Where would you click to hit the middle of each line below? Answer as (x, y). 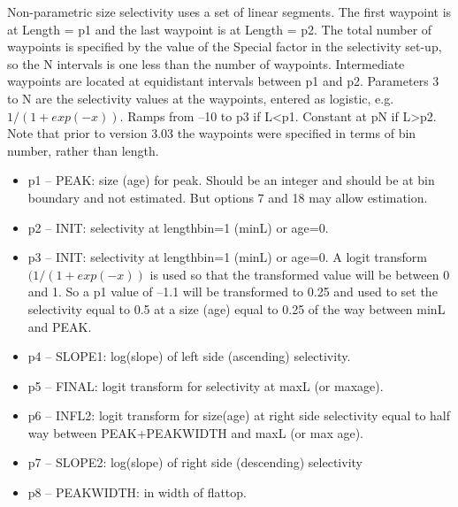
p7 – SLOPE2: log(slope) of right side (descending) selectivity (195, 462)
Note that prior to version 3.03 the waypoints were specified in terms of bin (212, 133)
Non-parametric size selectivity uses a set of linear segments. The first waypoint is (229, 12)
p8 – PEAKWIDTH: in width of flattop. (137, 492)
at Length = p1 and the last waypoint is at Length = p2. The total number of (220, 29)
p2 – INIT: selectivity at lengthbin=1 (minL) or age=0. (178, 227)
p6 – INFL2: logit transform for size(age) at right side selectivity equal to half (239, 415)
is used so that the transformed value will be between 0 (300, 274)
